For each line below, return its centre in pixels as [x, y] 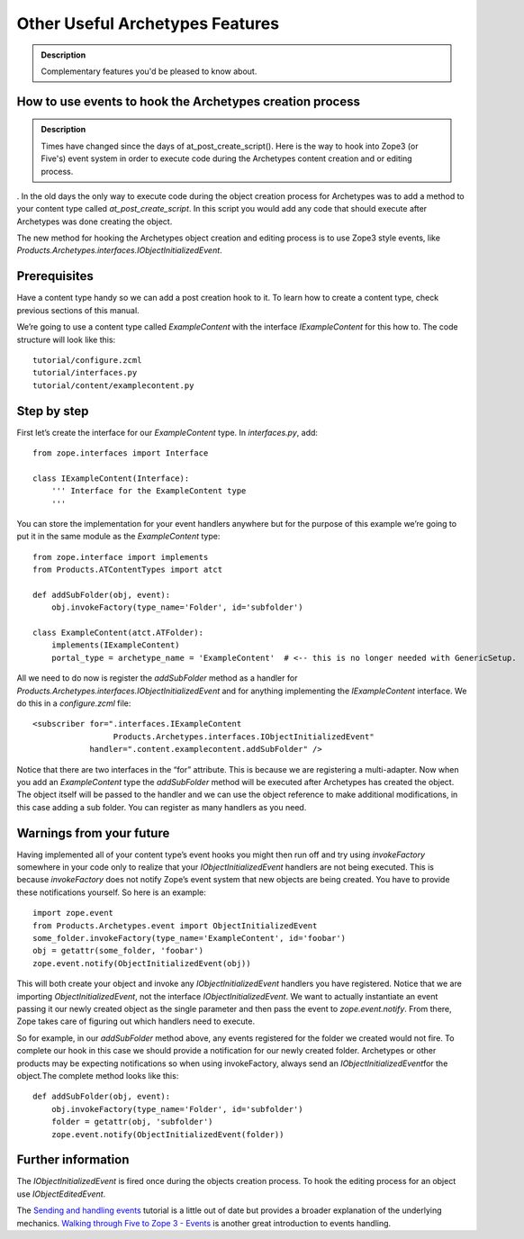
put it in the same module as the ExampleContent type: [118, 537]
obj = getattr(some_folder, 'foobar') [118, 951]
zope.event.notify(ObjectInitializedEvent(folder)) [167, 1134]
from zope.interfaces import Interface [121, 453]
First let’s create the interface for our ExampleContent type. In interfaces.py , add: [167, 432]
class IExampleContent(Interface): [111, 478]
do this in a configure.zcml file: [74, 703]
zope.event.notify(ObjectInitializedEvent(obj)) [142, 963]
